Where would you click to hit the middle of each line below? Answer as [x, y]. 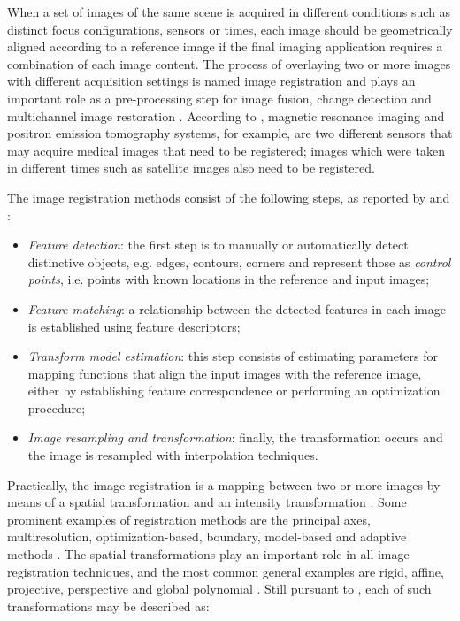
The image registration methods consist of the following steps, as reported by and [229, 197]
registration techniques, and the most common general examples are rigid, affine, [226, 571]
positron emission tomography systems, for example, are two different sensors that [230, 133]
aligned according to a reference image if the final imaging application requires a [225, 46]
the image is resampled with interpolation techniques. [173, 455]
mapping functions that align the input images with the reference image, [225, 373]
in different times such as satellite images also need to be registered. [191, 168]
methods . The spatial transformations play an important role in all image [208, 554]
